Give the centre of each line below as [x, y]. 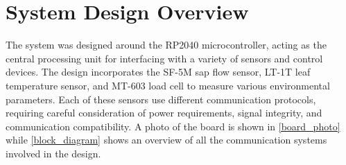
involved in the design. [53, 153]
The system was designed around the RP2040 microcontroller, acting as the [166, 45]
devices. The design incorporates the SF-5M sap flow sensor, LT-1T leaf [158, 72]
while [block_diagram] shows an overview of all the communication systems [166, 140]
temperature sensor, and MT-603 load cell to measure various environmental [168, 85]
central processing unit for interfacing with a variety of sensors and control [164, 58]
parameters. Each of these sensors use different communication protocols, [161, 99]
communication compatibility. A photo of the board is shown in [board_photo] [173, 126]
